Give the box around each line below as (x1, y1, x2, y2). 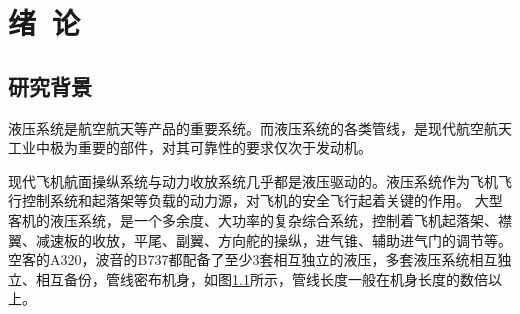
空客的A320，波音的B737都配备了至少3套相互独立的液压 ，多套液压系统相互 (8, 249, 498, 270)
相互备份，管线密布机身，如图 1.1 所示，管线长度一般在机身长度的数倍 (35, 268, 488, 289)
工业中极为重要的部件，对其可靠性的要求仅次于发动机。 (8, 137, 372, 158)
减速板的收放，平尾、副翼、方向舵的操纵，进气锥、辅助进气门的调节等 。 (35, 229, 512, 250)
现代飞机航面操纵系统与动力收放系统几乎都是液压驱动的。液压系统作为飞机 (8, 170, 498, 191)
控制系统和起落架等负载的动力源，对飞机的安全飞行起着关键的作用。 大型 (21, 190, 503, 211)
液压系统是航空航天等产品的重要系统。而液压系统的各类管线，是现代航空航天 (8, 117, 512, 138)
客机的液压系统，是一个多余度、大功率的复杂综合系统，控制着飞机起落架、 (8, 209, 498, 230)
